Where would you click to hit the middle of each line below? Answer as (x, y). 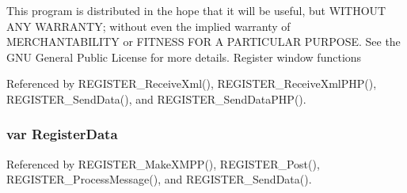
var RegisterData (62, 134)
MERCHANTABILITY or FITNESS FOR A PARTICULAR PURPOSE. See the (203, 42)
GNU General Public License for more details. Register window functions (184, 57)
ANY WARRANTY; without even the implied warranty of (148, 26)
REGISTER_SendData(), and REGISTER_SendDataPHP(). (156, 98)
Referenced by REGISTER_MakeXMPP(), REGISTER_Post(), (163, 163)
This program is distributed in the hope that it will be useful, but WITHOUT (196, 10)
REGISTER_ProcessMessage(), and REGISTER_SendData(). (159, 179)
